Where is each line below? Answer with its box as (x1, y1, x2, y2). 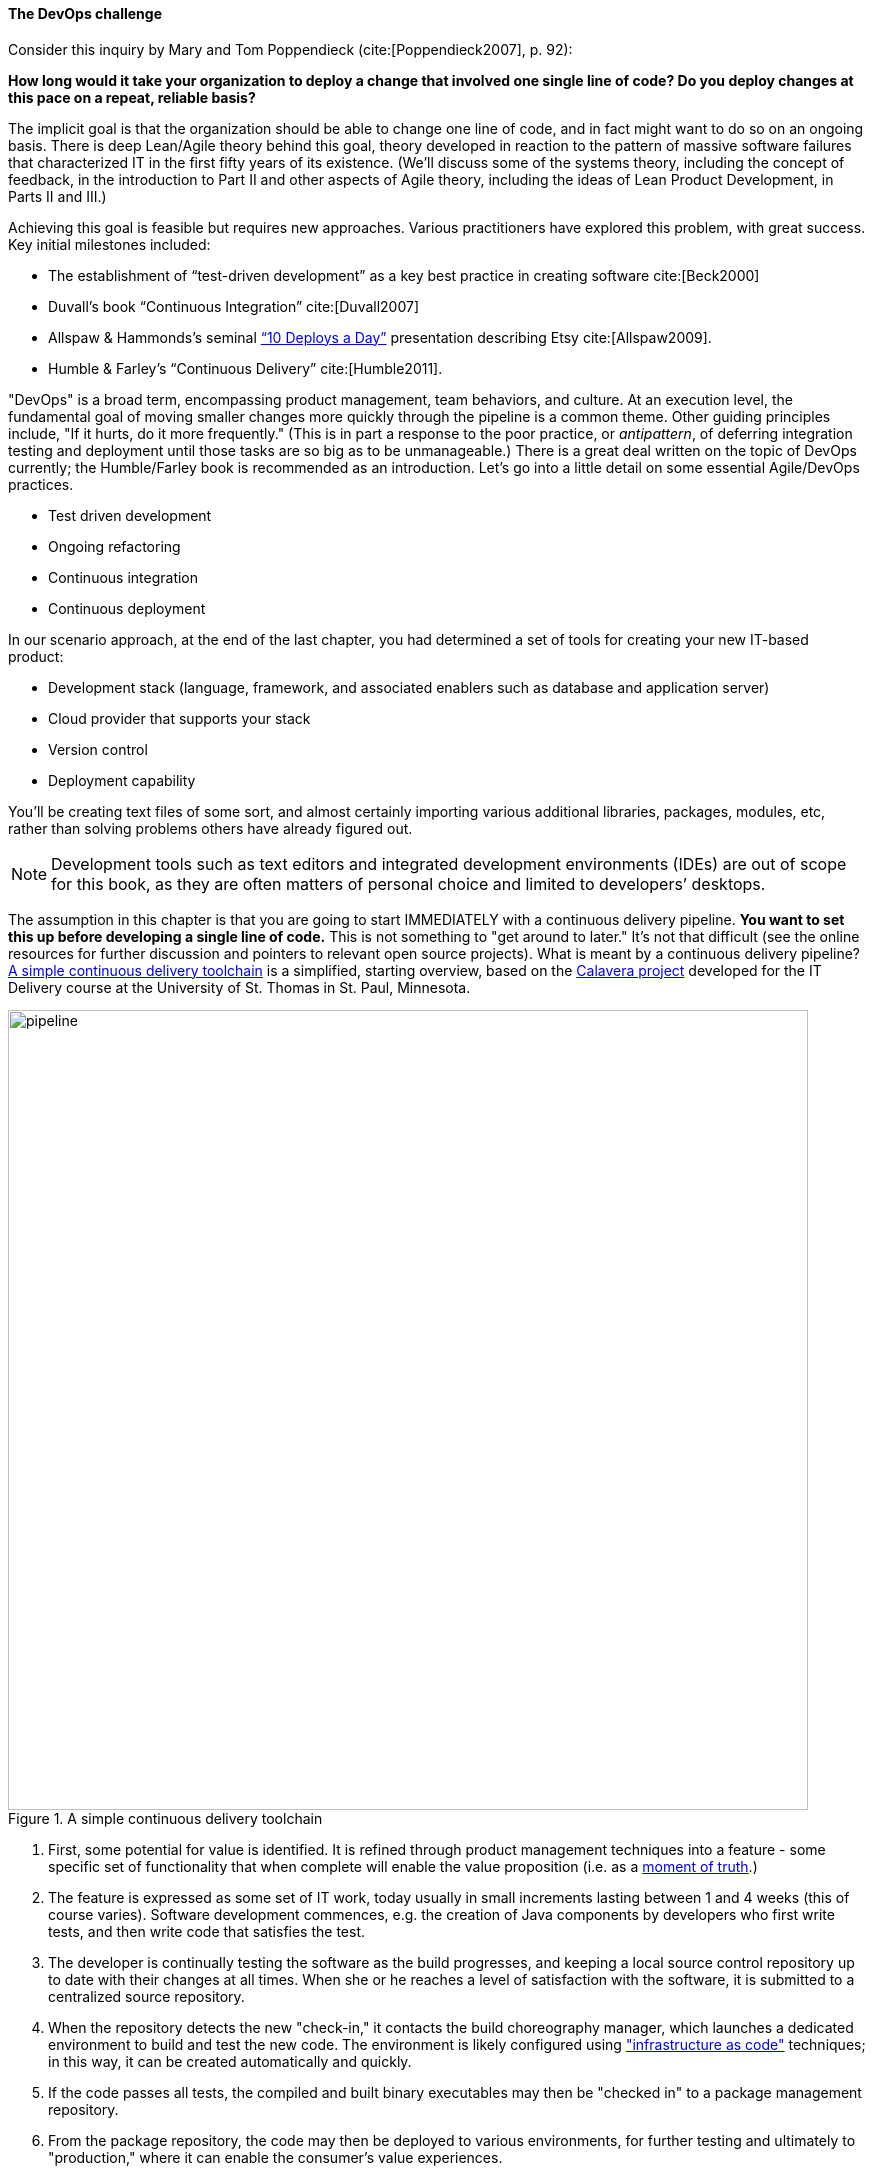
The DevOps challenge (8, 5, 162, 22)
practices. (8, 475, 74, 493)
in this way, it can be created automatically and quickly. (48, 2052, 412, 2070)
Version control (48, 740, 148, 758)
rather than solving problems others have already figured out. (8, 819, 413, 837)
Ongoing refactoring (48, 537, 181, 555)
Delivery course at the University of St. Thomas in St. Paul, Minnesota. (8, 978, 471, 996)
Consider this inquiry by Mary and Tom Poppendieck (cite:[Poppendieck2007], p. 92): (8, 40, 573, 58)
